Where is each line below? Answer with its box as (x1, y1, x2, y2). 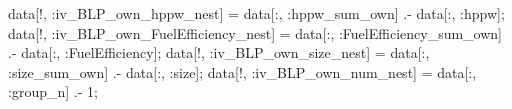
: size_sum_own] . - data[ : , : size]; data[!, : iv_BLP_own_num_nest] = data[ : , (8, 61, 477, 82)
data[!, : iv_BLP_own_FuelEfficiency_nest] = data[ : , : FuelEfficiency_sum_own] (8, 22, 502, 43)
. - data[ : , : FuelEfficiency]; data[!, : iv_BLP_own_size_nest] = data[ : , (8, 42, 430, 63)
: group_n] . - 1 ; (8, 81, 98, 102)
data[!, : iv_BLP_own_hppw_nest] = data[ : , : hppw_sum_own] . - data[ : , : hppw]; (8, 3, 505, 23)
